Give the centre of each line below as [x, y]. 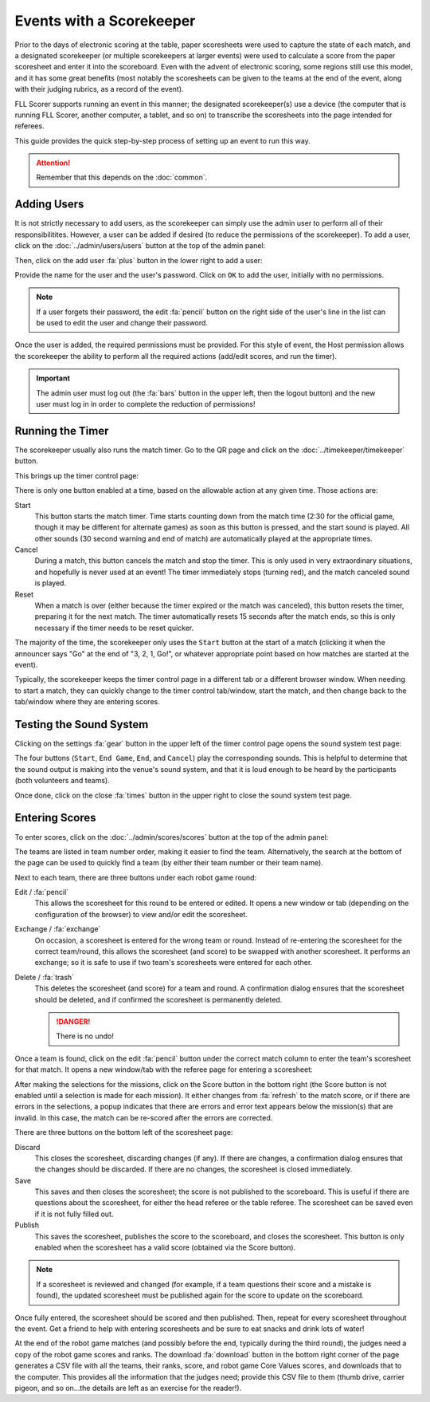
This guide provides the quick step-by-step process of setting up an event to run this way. [162, 140]
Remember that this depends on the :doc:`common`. [122, 177]
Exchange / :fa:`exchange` [58, 929]
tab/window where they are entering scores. [87, 702]
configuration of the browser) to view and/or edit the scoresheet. [141, 914]
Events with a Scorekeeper [105, 21]
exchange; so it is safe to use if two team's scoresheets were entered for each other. [174, 963]
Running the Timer [62, 431]
